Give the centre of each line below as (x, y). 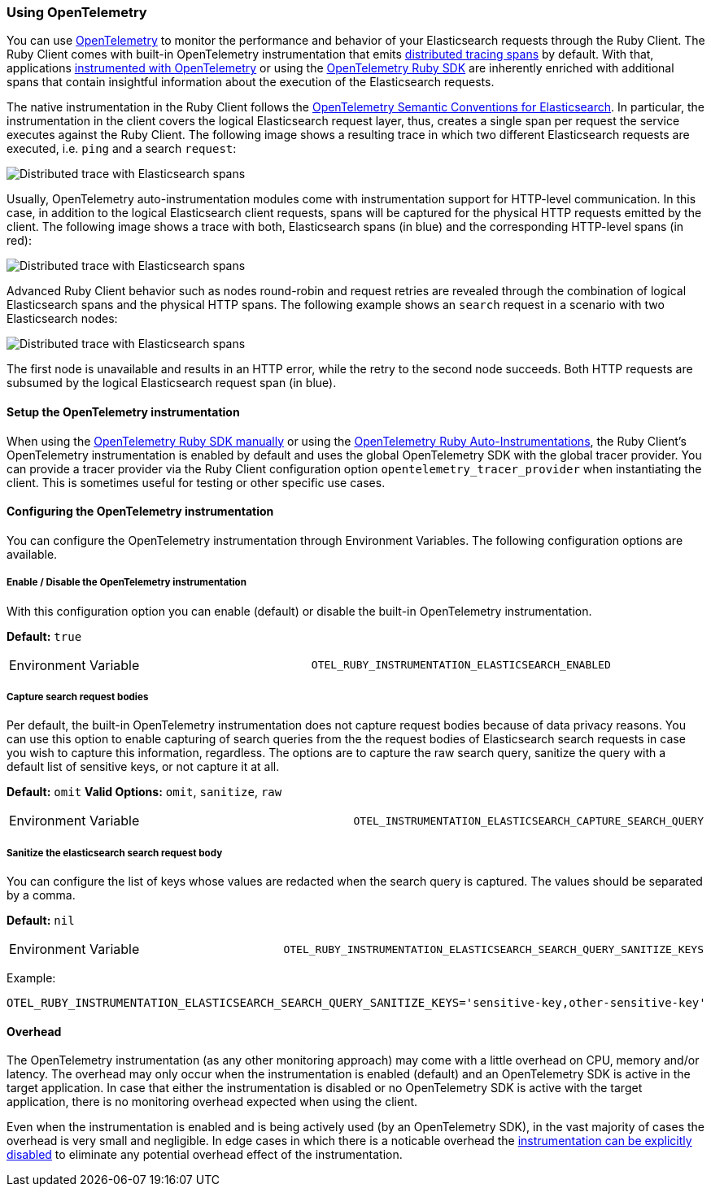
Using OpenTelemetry (77, 12)
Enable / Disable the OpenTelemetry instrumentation (126, 583)
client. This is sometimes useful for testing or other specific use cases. (196, 482)
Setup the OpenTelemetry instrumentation (123, 411)
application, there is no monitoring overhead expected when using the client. (212, 1102)
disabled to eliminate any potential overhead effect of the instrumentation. (205, 1155)
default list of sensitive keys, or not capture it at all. (143, 767)
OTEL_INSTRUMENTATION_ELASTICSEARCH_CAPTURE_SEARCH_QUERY (528, 821)
